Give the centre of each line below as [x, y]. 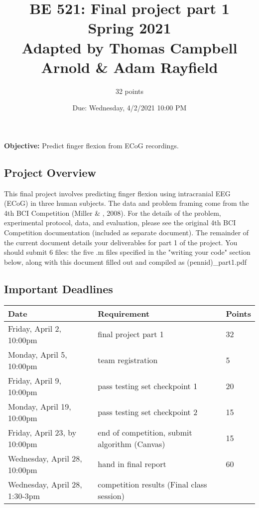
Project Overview [50, 172]
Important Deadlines [59, 288]
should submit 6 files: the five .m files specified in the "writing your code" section [127, 252]
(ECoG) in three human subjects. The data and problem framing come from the [127, 203]
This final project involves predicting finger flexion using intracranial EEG [117, 193]
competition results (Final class [152, 484]
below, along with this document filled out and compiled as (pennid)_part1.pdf [126, 261]
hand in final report [132, 464]
